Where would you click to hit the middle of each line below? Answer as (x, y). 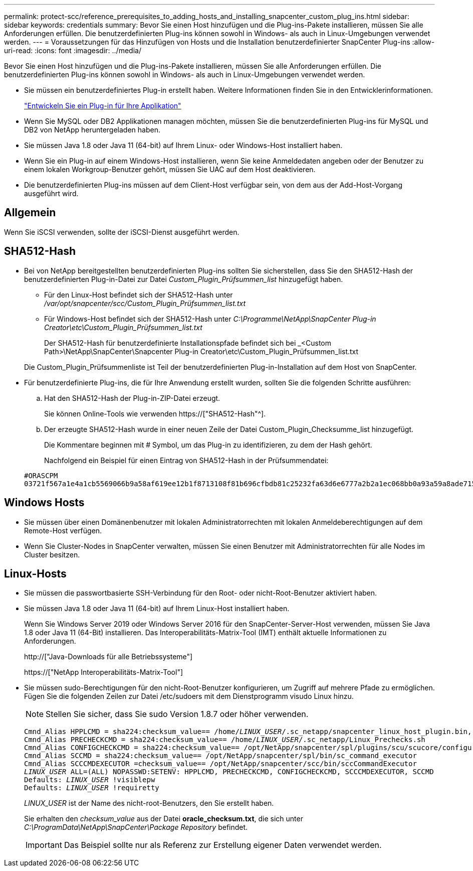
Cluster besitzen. (52, 554)
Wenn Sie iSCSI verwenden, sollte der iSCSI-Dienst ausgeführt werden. (122, 232)
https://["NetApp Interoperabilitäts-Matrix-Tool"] (104, 672)
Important (44, 845)
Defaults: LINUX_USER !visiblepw (90, 780)
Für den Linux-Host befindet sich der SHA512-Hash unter (139, 295)
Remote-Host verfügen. (63, 530)
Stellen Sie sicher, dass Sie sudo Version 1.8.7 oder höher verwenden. (177, 714)
